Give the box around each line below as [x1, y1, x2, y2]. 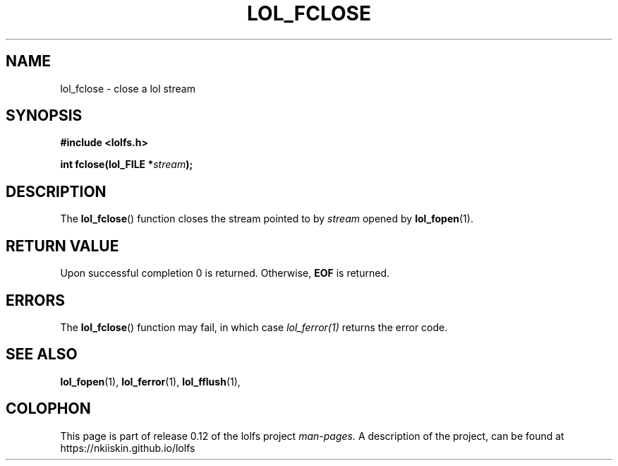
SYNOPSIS [6, 107, 83, 125]
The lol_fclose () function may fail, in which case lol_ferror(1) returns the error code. [60, 321, 448, 333]
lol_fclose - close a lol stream [60, 82, 195, 95]
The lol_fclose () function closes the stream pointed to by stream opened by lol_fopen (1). [60, 213, 473, 225]
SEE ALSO [6, 345, 78, 364]
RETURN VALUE [6, 237, 119, 255]
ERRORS [6, 291, 66, 309]
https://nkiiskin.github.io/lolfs [60, 441, 195, 454]
